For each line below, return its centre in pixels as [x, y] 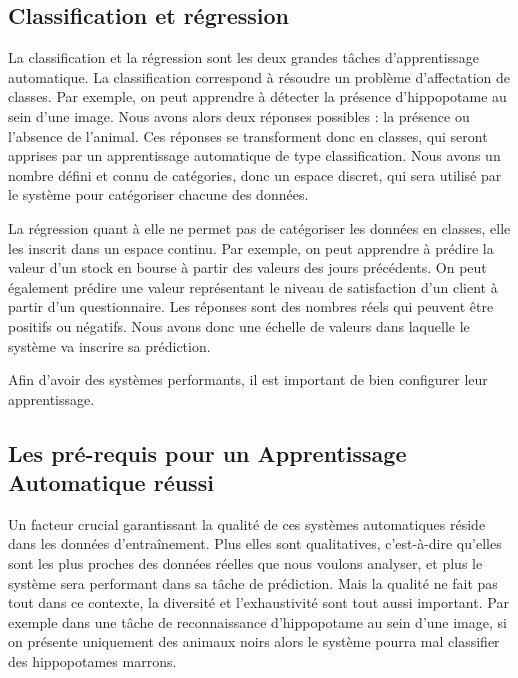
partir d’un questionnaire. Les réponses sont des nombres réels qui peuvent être [251, 306]
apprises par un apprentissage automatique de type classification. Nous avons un [254, 155]
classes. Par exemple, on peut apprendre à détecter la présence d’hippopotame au [257, 96]
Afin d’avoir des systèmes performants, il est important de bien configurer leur [248, 379]
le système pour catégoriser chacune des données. [158, 194]
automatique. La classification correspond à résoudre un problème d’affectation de [259, 76]
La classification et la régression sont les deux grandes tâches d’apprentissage [243, 57]
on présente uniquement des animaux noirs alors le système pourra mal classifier [254, 641]
